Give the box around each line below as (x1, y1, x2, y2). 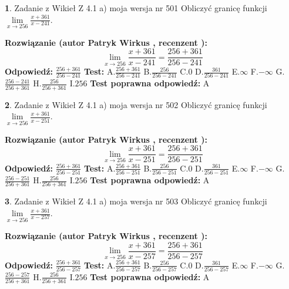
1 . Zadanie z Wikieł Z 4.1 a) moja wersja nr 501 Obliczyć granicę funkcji (5, 2, 267, 14)
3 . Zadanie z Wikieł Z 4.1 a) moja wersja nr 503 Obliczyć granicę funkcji (5, 195, 267, 207)
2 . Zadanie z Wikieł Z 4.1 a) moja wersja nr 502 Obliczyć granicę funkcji (5, 98, 267, 110)
